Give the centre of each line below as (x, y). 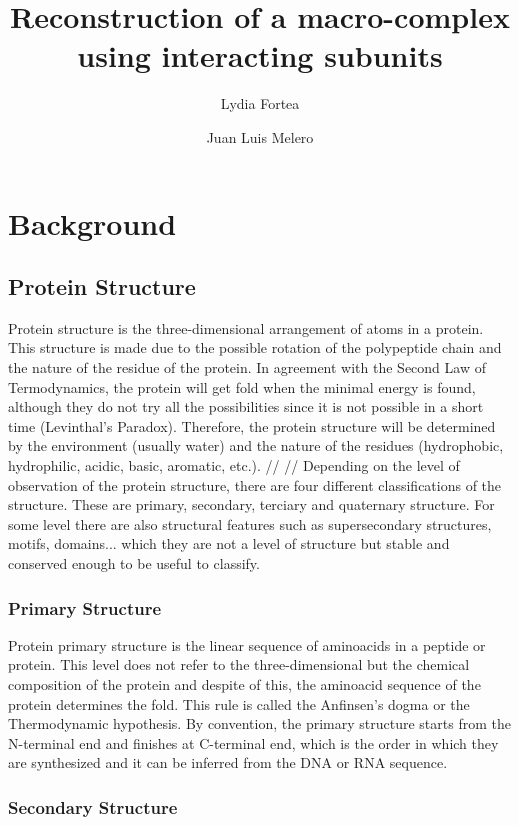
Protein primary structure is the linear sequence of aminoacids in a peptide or (247, 644)
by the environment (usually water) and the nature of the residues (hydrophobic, (256, 445)
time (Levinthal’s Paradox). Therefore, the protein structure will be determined (252, 425)
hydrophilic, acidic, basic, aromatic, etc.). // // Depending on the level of (234, 465)
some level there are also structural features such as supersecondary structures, (250, 523)
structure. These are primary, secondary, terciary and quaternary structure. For (251, 504)
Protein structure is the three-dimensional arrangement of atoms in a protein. (246, 327)
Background (92, 222)
